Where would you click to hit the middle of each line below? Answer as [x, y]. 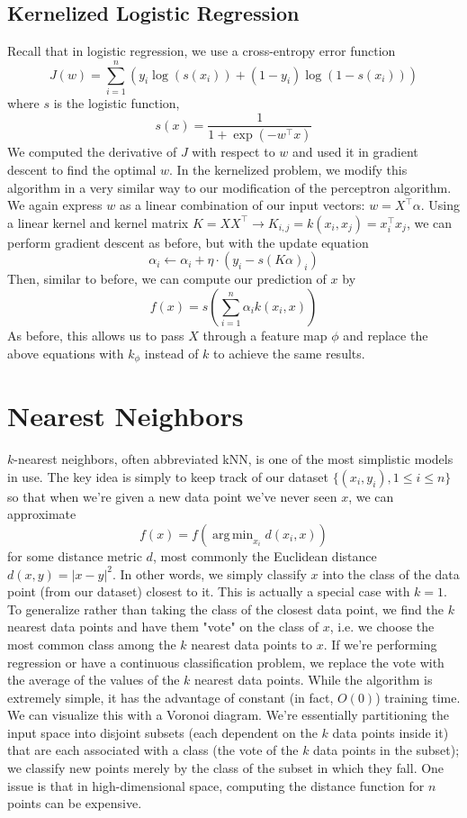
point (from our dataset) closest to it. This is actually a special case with [209, 591]
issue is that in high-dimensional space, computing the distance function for [216, 785]
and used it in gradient [355, 152]
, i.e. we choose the [382, 627]
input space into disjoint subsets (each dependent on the [162, 732]
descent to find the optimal [82, 170]
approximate [42, 514]
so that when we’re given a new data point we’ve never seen [172, 496]
